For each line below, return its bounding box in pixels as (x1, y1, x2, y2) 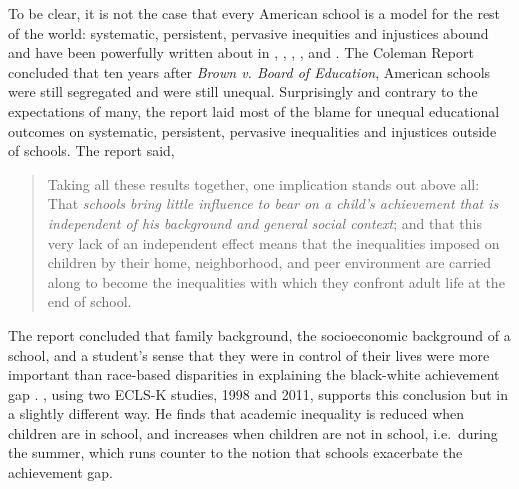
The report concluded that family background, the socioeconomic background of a (8, 324, 511, 345)
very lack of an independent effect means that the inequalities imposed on (47, 232, 500, 253)
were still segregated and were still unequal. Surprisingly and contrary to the (8, 81, 478, 102)
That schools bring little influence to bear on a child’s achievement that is (47, 193, 499, 214)
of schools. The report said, (8, 140, 175, 161)
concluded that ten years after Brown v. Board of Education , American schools (8, 61, 491, 82)
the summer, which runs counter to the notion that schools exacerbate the (8, 442, 463, 463)
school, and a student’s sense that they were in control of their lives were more (8, 344, 490, 365)
